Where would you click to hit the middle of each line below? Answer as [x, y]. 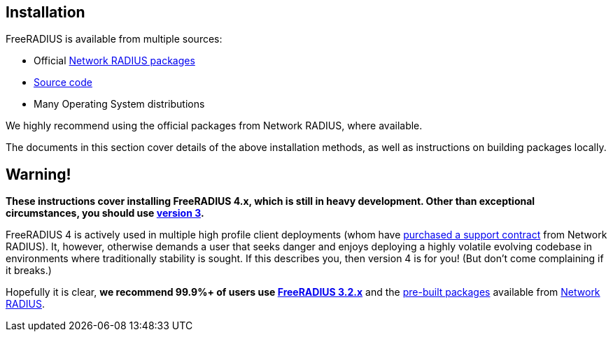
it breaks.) [29, 271]
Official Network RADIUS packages [114, 61]
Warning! [38, 174]
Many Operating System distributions [119, 104]
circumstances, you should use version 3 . [105, 213]
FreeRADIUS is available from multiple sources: [114, 39]
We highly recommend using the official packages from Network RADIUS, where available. [214, 126]
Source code [63, 83]
